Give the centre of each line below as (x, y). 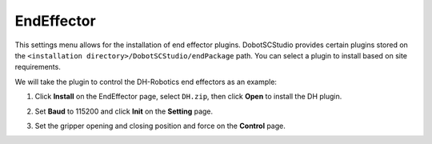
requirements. (38, 67)
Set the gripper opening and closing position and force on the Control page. (160, 126)
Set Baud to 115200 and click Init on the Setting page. (124, 111)
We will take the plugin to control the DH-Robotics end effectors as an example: (146, 82)
